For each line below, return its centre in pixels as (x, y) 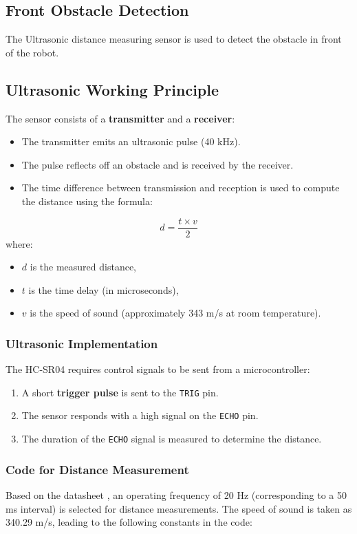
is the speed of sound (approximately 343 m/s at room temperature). (175, 313)
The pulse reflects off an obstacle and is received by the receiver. (158, 164)
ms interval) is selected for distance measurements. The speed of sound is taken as (179, 508)
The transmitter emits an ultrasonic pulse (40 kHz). (131, 141)
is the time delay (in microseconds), (104, 289)
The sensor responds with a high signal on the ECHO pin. (140, 415)
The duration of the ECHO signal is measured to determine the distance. (172, 439)
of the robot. (32, 52)
